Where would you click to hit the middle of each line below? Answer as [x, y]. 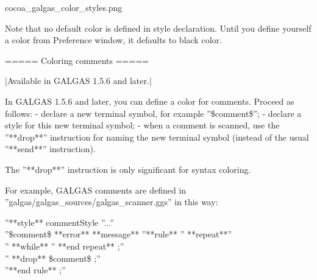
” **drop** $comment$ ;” [53, 258]
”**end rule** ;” [35, 270]
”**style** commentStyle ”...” [59, 222]
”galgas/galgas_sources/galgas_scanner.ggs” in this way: [112, 202]
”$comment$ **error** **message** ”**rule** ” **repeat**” [119, 234]
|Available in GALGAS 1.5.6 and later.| [78, 81]
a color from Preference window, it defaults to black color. [113, 40]
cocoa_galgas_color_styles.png [64, 7]
